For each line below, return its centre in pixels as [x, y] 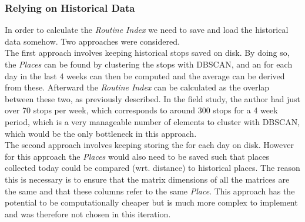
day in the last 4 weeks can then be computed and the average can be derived [145, 75]
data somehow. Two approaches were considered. [92, 41]
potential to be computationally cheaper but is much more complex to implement [151, 202]
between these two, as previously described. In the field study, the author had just [153, 98]
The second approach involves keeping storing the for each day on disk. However [149, 145]
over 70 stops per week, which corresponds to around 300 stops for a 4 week [141, 110]
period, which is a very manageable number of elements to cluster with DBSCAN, [152, 121]
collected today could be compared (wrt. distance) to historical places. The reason [152, 168]
